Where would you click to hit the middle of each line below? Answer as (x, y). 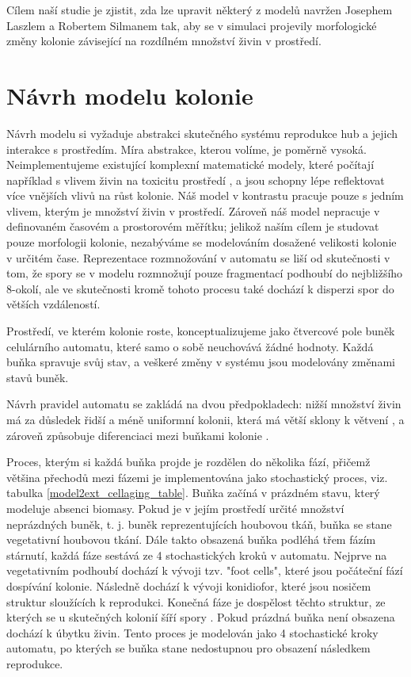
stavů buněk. (38, 377)
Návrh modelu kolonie (130, 95)
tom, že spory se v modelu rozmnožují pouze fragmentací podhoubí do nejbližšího (205, 273)
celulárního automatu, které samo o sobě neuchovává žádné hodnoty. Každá (190, 346)
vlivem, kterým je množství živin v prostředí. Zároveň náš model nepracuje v (193, 210)
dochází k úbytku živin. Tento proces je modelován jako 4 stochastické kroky (192, 632)
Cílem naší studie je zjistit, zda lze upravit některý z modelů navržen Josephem (200, 10)
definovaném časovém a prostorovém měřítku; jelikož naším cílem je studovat (193, 226)
